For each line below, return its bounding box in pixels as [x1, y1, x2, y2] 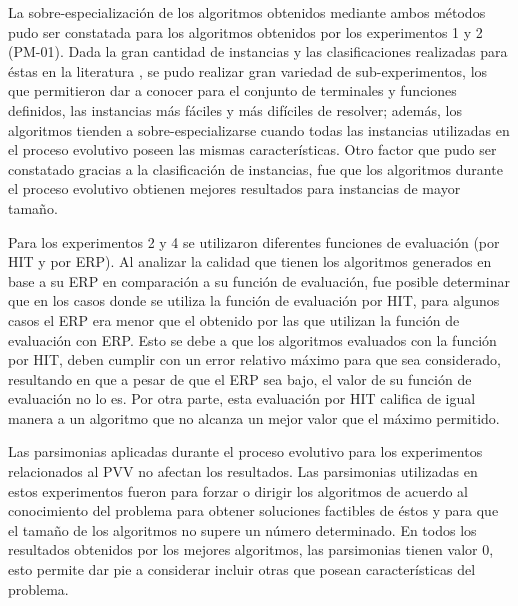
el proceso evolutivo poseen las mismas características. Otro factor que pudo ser [8, 139, 497, 160]
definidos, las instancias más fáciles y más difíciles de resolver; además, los [8, 99, 462, 120]
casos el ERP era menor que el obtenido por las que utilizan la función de [8, 309, 460, 330]
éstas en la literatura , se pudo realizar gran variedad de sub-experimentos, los [8, 60, 488, 81]
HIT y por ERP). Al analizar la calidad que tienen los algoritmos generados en [8, 251, 492, 272]
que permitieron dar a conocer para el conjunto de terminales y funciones [8, 80, 457, 101]
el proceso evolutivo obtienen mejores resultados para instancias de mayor [8, 178, 461, 199]
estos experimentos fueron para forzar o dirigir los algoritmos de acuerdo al [8, 480, 469, 501]
